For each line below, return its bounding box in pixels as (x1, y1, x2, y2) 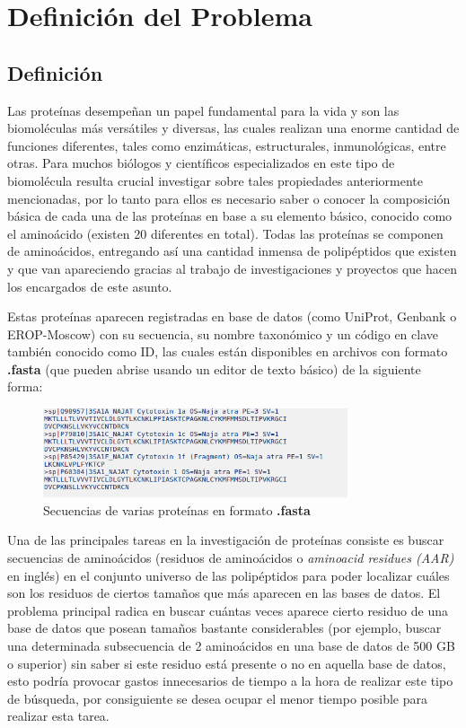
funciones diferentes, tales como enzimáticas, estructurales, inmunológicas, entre (7, 136, 446, 154)
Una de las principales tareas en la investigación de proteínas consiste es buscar (7, 531, 444, 549)
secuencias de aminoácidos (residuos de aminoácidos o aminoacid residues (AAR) (7, 548, 454, 567)
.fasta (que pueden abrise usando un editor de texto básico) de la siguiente (7, 359, 421, 378)
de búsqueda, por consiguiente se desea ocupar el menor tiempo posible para (7, 689, 427, 707)
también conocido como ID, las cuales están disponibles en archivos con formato (7, 342, 448, 361)
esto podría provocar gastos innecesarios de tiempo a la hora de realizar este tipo (7, 671, 453, 690)
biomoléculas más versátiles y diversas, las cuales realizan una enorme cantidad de (7, 118, 460, 137)
